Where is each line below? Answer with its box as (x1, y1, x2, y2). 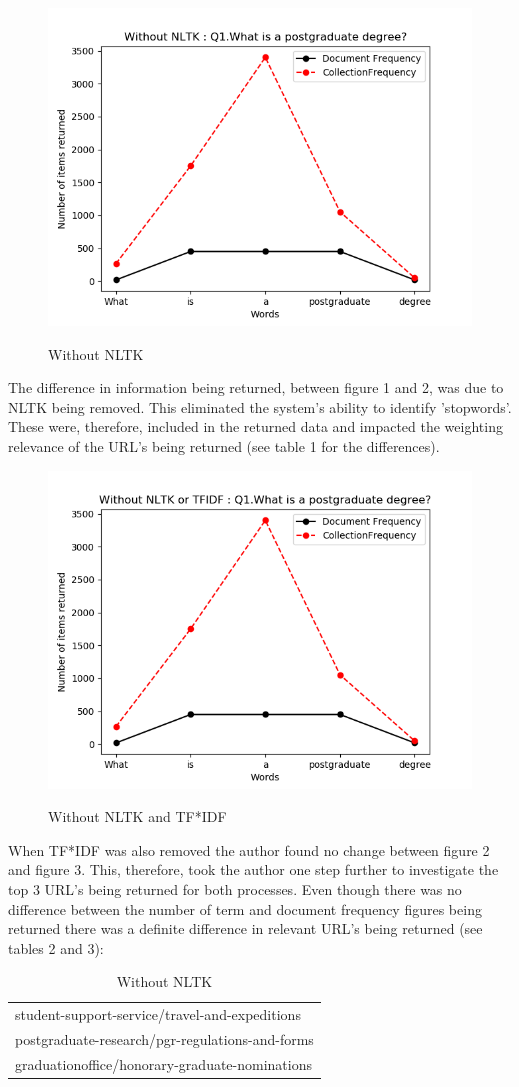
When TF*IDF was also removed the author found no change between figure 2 (8, 839, 490, 860)
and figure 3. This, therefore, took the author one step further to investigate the (8, 859, 499, 880)
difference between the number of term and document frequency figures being (8, 898, 482, 919)
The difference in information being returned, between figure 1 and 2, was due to (8, 377, 504, 398)
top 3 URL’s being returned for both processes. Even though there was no (8, 878, 462, 899)
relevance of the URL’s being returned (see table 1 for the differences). (8, 435, 440, 456)
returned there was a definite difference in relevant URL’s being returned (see (8, 918, 483, 939)
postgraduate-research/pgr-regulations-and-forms (15, 1029, 314, 1049)
